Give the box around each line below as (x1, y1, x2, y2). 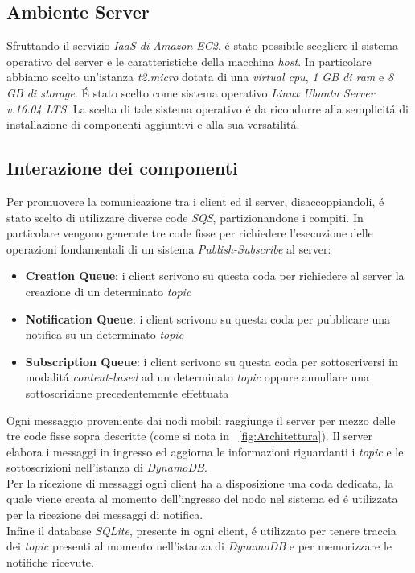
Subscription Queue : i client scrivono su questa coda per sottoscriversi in (25, 352, 398, 369)
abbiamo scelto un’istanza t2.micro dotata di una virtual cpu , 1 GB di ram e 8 (6, 68, 394, 85)
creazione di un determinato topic (25, 282, 191, 299)
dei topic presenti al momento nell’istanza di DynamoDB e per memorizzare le (6, 538, 392, 554)
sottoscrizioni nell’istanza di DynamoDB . (6, 459, 207, 476)
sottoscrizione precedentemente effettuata (25, 384, 229, 401)
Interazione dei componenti (6, 155, 238, 180)
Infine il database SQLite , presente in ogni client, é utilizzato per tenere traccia (6, 521, 397, 538)
